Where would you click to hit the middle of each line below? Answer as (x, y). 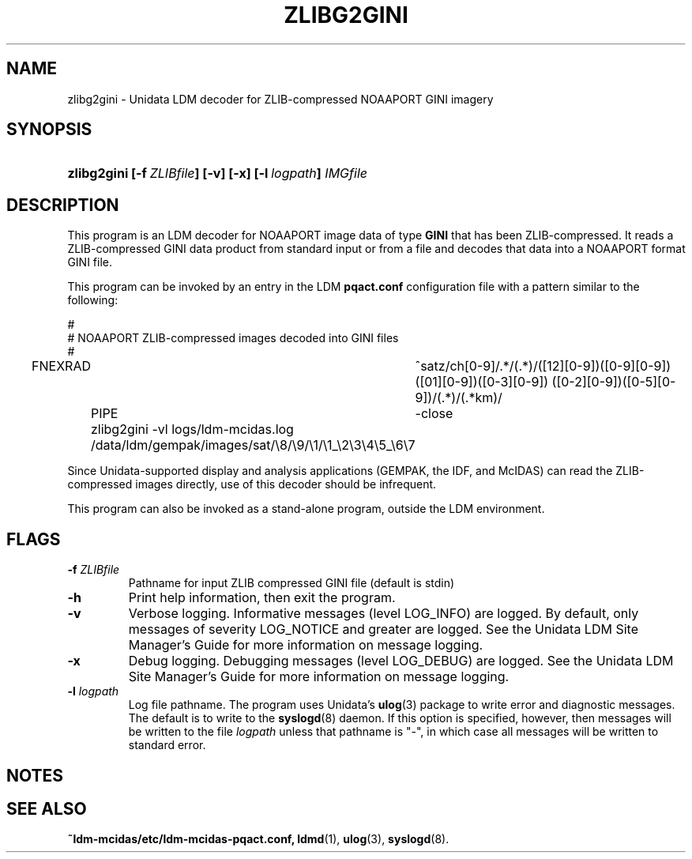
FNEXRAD (61, 366)
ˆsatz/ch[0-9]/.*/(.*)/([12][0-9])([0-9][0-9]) (543, 366)
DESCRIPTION (63, 205)
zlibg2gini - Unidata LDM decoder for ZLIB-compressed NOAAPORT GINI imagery (280, 99)
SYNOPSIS (49, 130)
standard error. (167, 745)
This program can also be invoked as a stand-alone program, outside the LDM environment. (306, 509)
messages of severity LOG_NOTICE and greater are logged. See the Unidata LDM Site (383, 629)
